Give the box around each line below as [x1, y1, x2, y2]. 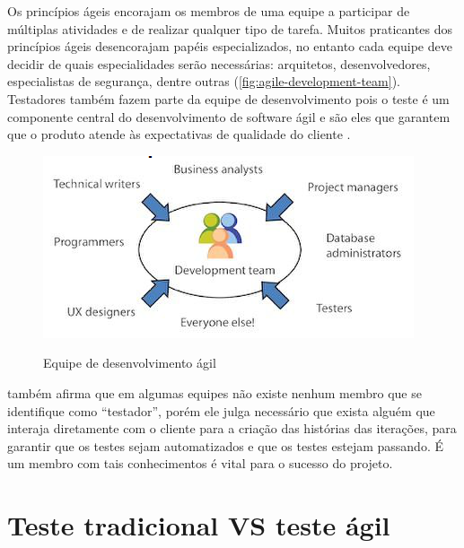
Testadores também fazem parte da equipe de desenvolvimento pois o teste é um [7, 89, 450, 108]
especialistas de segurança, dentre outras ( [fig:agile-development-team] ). [7, 72, 400, 91]
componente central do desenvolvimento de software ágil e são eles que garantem [7, 107, 451, 126]
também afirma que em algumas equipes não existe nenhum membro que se [7, 383, 422, 402]
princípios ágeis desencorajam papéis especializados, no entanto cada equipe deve [7, 37, 452, 56]
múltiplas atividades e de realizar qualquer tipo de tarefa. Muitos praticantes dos [7, 19, 453, 38]
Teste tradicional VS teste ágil [7, 507, 390, 544]
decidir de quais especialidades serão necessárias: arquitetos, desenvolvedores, [7, 54, 431, 73]
